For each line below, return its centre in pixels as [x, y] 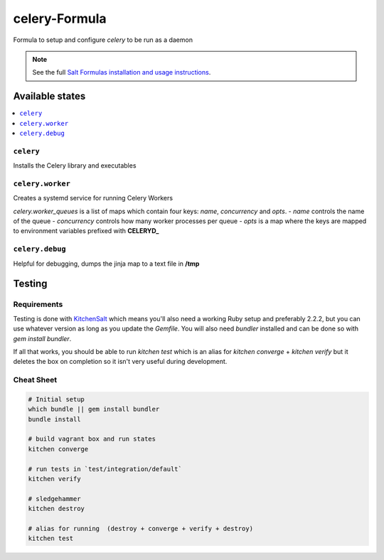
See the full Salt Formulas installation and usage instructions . [122, 72]
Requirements [38, 304]
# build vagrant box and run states [92, 439]
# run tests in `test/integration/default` [105, 469]
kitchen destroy [57, 509]
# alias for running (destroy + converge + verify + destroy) [141, 528]
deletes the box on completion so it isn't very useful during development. [120, 362]
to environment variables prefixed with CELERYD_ [86, 231]
